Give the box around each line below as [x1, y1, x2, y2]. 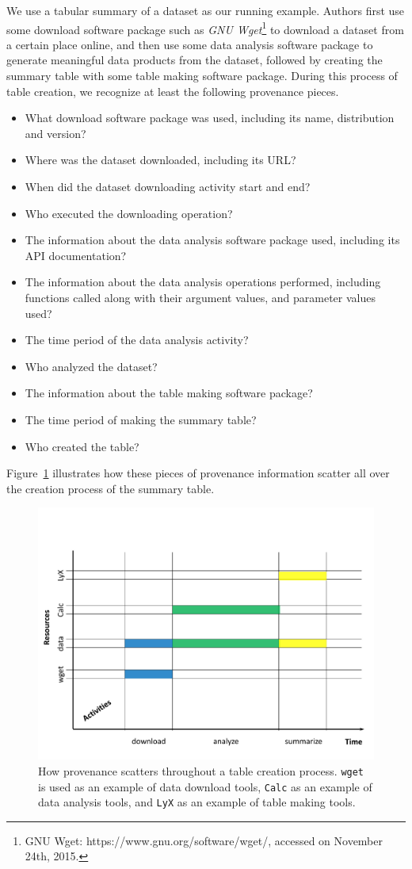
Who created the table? [25, 438, 139, 454]
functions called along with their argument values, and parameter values [25, 289, 376, 305]
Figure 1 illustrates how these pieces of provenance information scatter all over [6, 465, 390, 481]
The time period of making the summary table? [25, 411, 257, 427]
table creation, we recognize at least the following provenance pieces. [6, 82, 339, 99]
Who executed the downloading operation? [25, 205, 233, 221]
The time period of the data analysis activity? [25, 331, 249, 348]
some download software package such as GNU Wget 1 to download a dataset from [6, 18, 404, 37]
